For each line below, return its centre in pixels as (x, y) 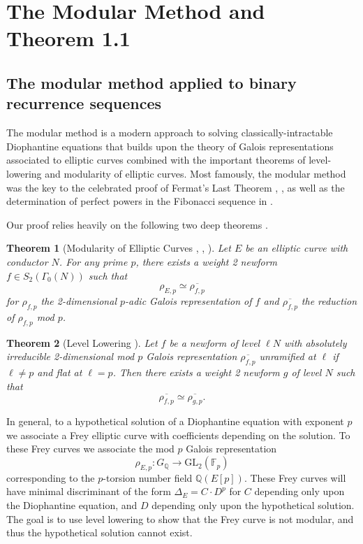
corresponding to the (51, 477)
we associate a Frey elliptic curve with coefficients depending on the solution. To (178, 435)
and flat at (60, 372)
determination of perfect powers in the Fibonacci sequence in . (140, 201)
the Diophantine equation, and (72, 505)
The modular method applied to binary (151, 82)
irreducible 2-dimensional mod (71, 356)
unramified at (288, 356)
